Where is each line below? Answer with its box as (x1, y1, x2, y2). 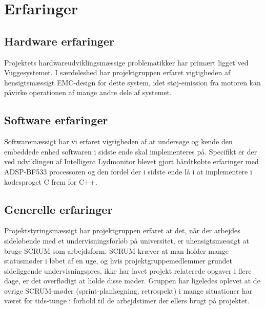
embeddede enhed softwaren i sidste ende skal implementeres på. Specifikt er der (4, 146, 257, 157)
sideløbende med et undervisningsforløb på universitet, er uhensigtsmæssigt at (4, 235, 249, 246)
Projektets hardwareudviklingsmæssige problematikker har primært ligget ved (4, 57, 249, 68)
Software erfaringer (4, 112, 108, 128)
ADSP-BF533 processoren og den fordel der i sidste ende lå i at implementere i (4, 166, 252, 176)
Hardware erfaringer (4, 33, 114, 49)
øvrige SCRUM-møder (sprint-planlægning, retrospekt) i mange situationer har (4, 285, 253, 296)
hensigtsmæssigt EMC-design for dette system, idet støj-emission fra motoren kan (4, 77, 261, 87)
